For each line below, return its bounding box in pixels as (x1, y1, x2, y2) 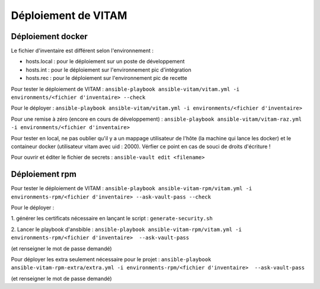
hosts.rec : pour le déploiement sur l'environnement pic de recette (25, 75, 188, 82)
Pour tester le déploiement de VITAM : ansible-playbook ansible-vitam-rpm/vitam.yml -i (11, 185, 252, 192)
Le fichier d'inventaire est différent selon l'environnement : (11, 47, 154, 54)
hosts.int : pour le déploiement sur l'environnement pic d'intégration (25, 66, 192, 73)
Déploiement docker (11, 31, 88, 41)
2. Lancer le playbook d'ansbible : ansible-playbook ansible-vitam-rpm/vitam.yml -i (11, 226, 242, 233)
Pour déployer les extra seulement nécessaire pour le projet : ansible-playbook (11, 256, 212, 263)
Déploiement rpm (11, 169, 77, 179)
